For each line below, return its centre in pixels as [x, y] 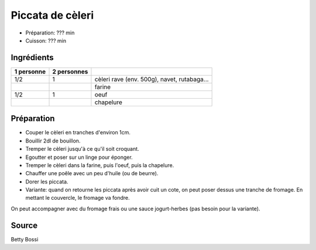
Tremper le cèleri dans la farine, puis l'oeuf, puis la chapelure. [100, 165]
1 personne [30, 71]
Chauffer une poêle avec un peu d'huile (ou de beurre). [92, 173]
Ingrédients [32, 58]
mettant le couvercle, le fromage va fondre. [78, 198]
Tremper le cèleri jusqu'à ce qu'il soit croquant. [83, 149]
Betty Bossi [25, 239]
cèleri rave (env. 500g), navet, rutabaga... [152, 79]
